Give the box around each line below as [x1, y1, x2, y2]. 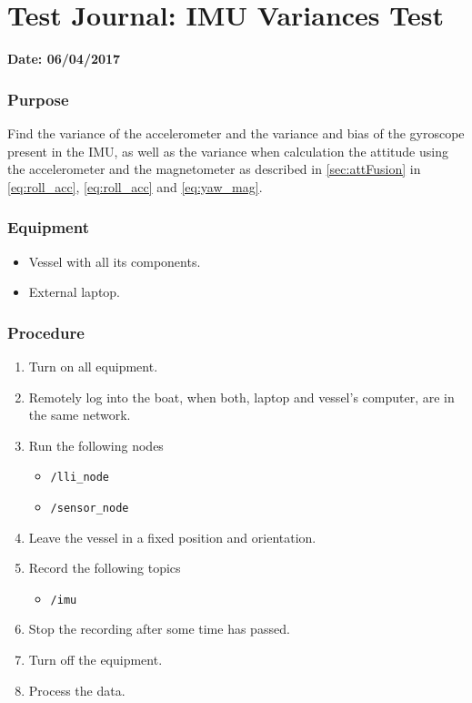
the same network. [28, 405, 131, 424]
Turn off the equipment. [28, 650, 163, 669]
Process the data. [28, 680, 126, 699]
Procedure [7, 321, 85, 343]
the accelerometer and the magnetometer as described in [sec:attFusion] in [7, 159, 421, 178]
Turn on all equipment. [28, 356, 158, 375]
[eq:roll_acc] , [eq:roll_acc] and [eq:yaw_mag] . [7, 177, 263, 196]
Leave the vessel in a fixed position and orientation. [28, 527, 316, 546]
